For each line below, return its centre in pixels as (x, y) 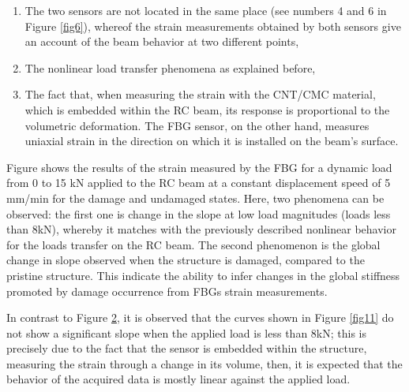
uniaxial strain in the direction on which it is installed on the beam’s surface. (212, 141)
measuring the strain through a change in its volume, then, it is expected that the (204, 363)
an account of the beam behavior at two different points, (162, 41)
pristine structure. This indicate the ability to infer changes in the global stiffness (203, 275)
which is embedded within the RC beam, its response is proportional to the (207, 109)
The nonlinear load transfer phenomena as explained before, (170, 67)
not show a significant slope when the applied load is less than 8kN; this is (186, 332)
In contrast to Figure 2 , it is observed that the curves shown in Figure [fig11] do (200, 317)
